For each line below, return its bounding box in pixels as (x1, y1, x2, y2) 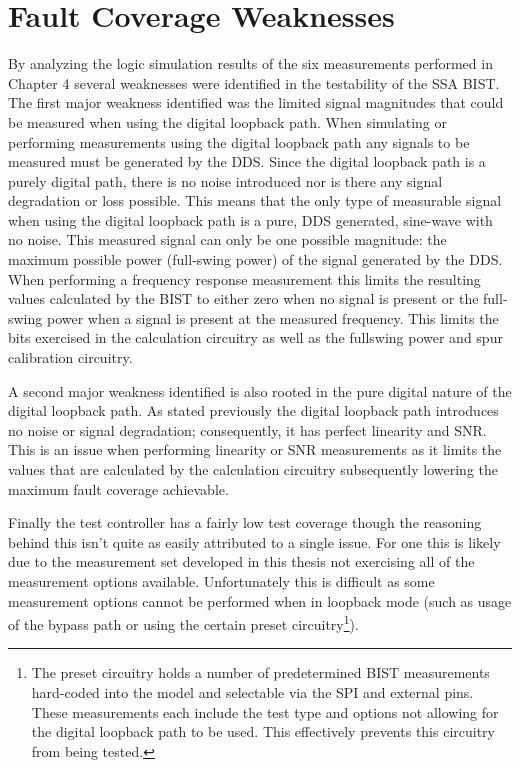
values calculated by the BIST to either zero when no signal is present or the (8, 288, 479, 309)
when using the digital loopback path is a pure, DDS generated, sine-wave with (8, 209, 493, 230)
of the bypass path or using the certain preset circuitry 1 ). (8, 611, 359, 634)
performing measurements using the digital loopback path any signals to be (8, 131, 470, 152)
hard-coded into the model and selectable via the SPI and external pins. (31, 682, 474, 702)
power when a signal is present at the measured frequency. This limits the (46, 307, 499, 328)
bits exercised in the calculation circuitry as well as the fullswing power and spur (8, 327, 503, 348)
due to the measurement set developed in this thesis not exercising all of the (8, 551, 475, 572)
